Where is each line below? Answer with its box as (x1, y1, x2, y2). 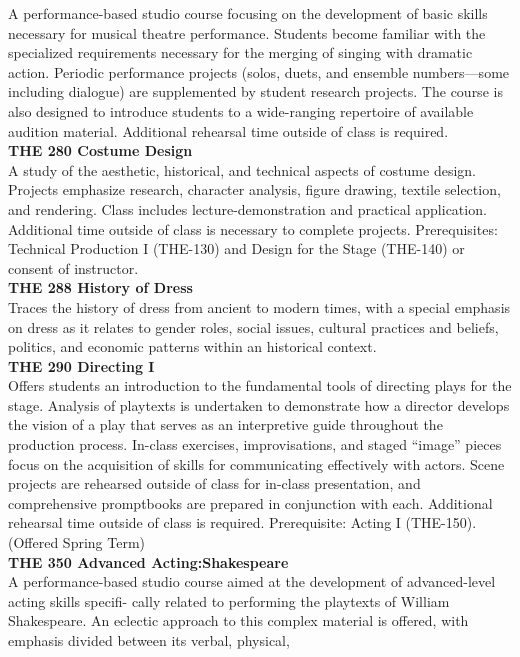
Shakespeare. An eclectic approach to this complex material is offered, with (8, 610, 469, 631)
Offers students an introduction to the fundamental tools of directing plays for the (8, 375, 512, 396)
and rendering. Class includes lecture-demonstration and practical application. (8, 198, 487, 219)
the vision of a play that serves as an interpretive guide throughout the (8, 414, 443, 435)
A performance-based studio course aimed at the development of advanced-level (8, 571, 496, 592)
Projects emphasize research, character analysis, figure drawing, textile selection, (8, 179, 501, 200)
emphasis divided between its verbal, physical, (8, 630, 290, 650)
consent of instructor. (8, 257, 139, 278)
